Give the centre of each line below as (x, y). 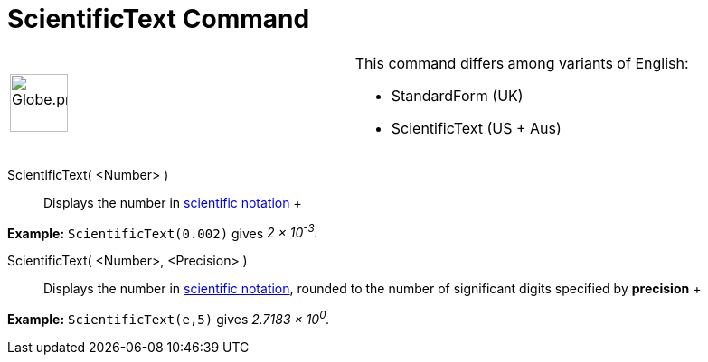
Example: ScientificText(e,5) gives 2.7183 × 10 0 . (169, 318)
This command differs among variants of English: (522, 63)
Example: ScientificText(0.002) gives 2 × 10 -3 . (163, 232)
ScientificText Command (159, 19)
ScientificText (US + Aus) (476, 128)
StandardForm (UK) (457, 95)
